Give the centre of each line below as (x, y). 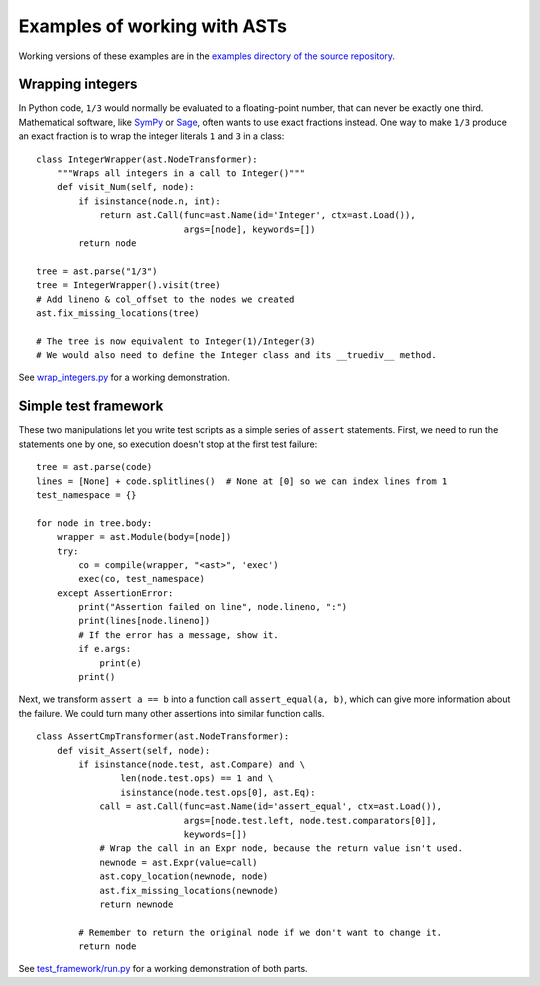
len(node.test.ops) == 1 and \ (197, 778)
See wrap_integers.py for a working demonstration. (124, 377)
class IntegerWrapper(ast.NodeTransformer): (147, 159)
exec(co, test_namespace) (141, 579)
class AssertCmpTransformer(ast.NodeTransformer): (163, 736)
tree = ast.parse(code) (94, 467)
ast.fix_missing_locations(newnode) (189, 890)
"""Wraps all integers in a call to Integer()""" (180, 173)
